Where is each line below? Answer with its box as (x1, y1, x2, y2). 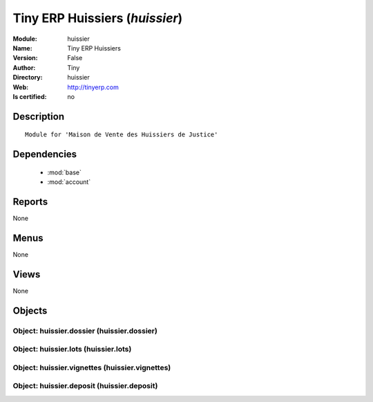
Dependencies (12, 149, 77, 161)
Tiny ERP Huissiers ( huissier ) (12, 10, 183, 26)
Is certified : (12, 92, 47, 100)
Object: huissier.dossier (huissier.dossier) (12, 326, 158, 336)
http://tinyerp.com (67, 83, 119, 91)
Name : (12, 44, 32, 52)
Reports (12, 196, 48, 208)
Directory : (12, 73, 43, 82)
